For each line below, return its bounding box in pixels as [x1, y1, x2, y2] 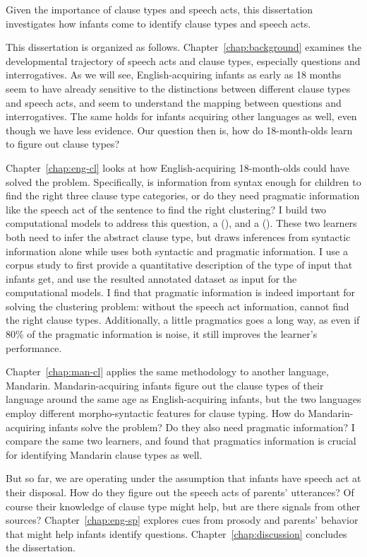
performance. [6, 340, 62, 355]
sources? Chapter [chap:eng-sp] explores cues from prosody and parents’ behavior [6, 512, 359, 527]
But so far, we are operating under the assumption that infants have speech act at [6, 471, 361, 486]
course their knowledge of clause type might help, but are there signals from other [6, 498, 361, 513]
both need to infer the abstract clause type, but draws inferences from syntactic [6, 229, 351, 244]
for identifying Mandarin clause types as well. [6, 447, 203, 462]
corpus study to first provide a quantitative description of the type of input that [6, 257, 353, 272]
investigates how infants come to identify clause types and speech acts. [6, 16, 311, 30]
